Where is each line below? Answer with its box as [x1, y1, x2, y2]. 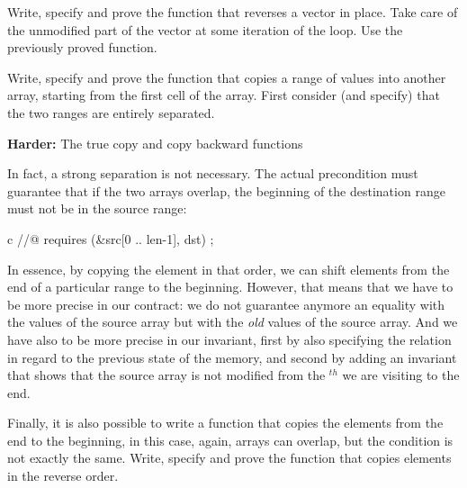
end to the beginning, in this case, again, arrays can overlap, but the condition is [7, 430, 454, 449]
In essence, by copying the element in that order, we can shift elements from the [7, 259, 450, 278]
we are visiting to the [342, 366, 460, 384]
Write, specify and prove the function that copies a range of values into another [7, 68, 446, 86]
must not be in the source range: [7, 199, 187, 218]
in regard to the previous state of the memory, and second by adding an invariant [7, 348, 457, 366]
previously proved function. [7, 38, 157, 57]
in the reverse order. [7, 466, 119, 485]
